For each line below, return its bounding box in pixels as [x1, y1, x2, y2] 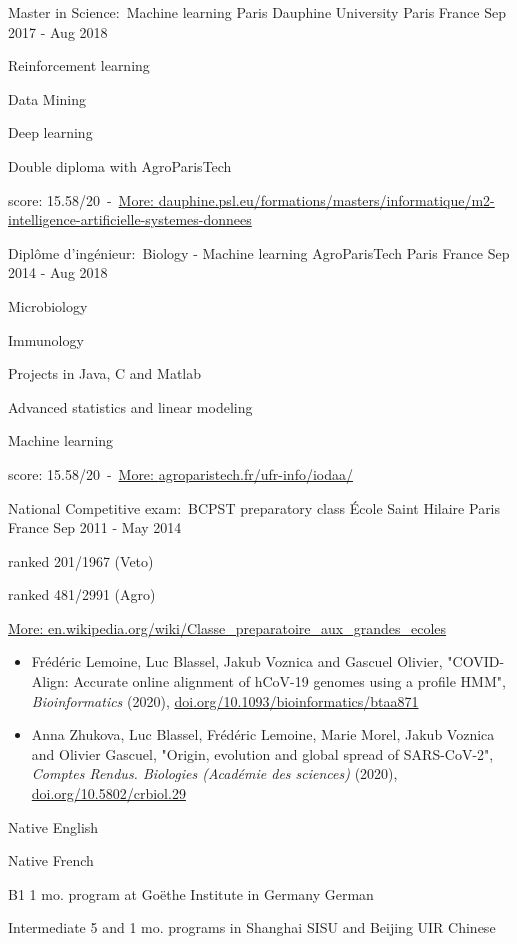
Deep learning [8, 122, 93, 143]
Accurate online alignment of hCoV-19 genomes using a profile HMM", [73, 671, 506, 692]
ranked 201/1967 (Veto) [8, 550, 154, 571]
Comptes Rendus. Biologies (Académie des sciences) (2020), [31, 763, 398, 784]
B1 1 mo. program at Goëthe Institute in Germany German [8, 883, 374, 904]
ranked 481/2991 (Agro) [8, 584, 156, 605]
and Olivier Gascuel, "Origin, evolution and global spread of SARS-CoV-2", [31, 743, 494, 764]
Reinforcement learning [8, 55, 150, 76]
